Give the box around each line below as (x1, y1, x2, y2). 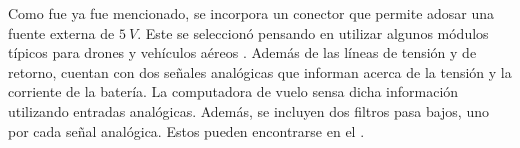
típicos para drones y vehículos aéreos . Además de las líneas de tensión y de (8, 42, 477, 63)
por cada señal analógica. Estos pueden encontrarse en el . (8, 120, 365, 141)
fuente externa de (8, 22, 115, 43)
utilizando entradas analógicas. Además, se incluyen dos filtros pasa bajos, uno (8, 100, 489, 121)
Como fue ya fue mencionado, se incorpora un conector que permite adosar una (8, 3, 495, 23)
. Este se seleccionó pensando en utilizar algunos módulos (137, 22, 489, 43)
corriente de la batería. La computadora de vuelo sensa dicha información (8, 81, 459, 102)
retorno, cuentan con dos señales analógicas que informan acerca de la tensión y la (8, 61, 512, 82)
